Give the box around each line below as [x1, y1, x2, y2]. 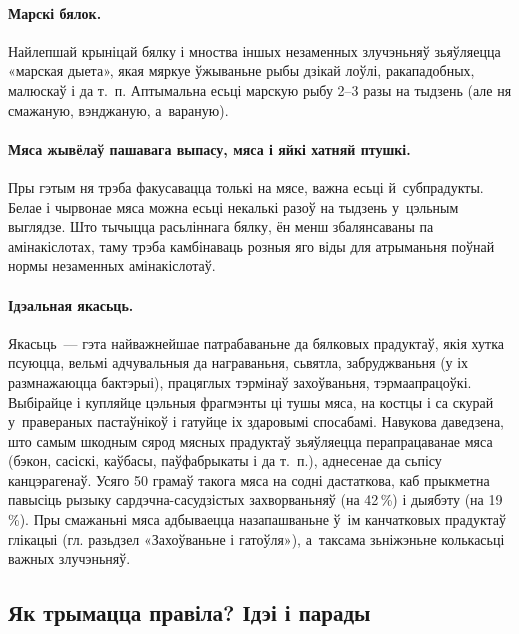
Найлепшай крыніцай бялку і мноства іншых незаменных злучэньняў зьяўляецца [8, 40, 501, 61]
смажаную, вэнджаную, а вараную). [8, 99, 229, 120]
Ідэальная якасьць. [8, 294, 134, 315]
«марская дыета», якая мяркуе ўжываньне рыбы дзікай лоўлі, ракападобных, [8, 60, 475, 81]
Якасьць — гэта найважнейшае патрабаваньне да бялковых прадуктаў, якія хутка [8, 332, 504, 353]
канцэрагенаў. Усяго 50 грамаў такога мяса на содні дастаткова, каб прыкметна [8, 469, 490, 490]
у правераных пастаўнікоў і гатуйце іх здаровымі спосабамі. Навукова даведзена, [8, 411, 504, 432]
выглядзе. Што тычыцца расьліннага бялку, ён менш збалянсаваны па [8, 216, 434, 237]
